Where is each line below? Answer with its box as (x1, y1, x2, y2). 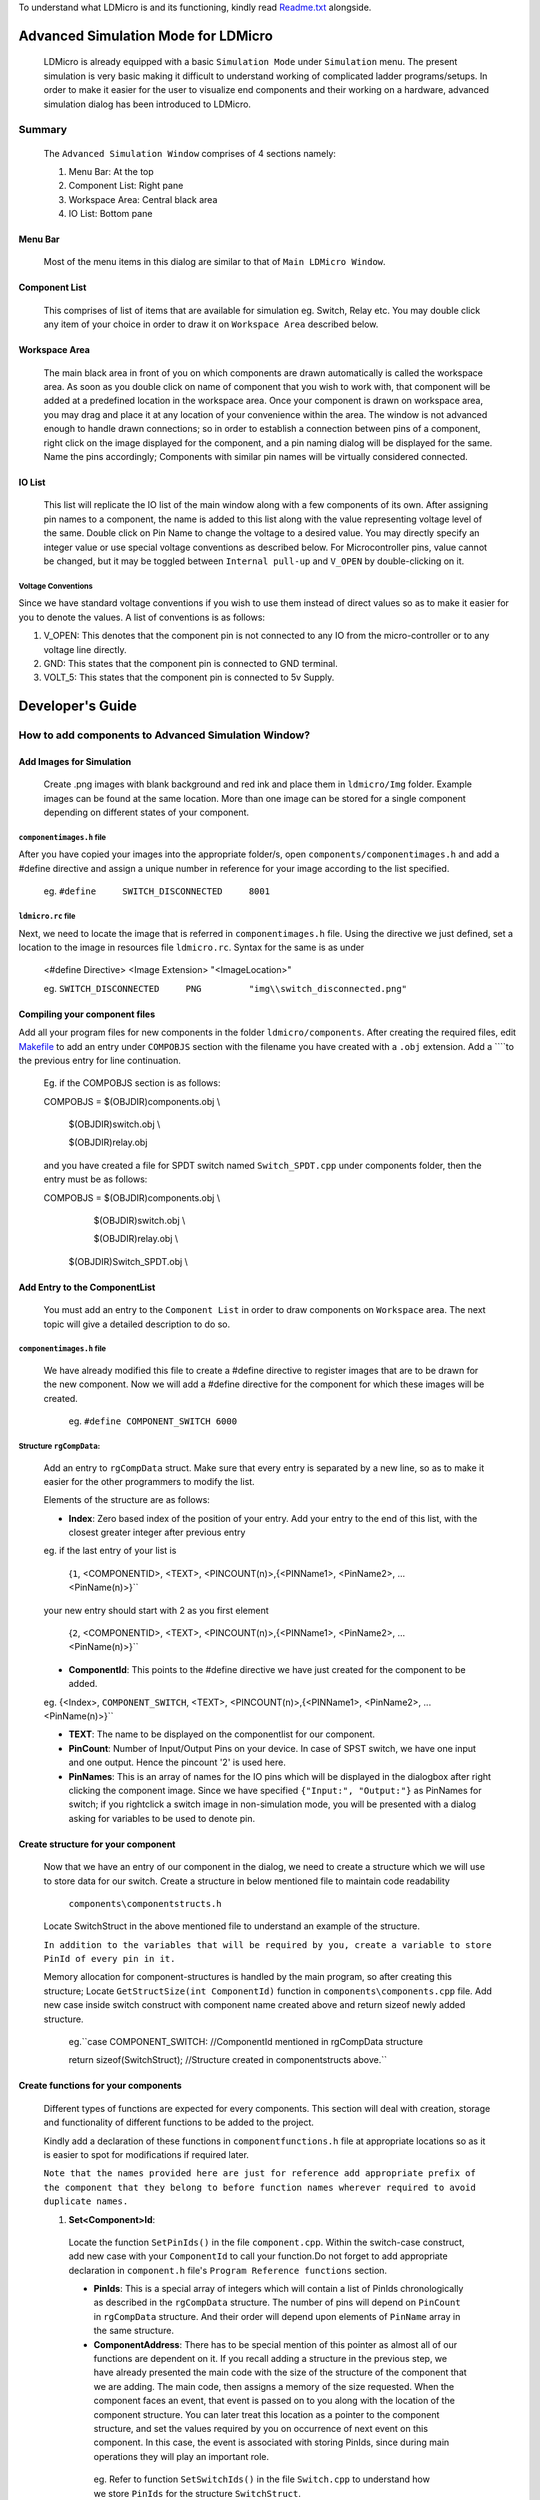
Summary (18, 123, 68, 137)
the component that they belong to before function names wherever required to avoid (43, 2181, 477, 2193)
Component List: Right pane (68, 180, 184, 192)
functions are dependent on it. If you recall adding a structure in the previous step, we (93, 2353, 448, 2365)
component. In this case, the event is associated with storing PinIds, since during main (93, 2436, 450, 2449)
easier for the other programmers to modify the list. (43, 1475, 255, 1487)
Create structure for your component (18, 1838, 176, 1850)
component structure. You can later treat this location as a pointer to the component (93, 2408, 440, 2420)
